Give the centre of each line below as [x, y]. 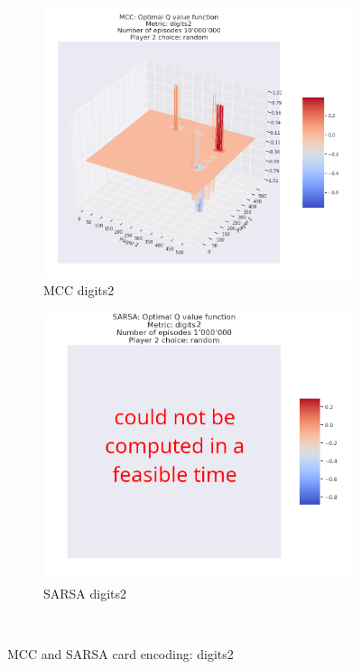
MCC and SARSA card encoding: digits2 [120, 653]
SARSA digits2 [85, 593]
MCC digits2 [79, 289]
